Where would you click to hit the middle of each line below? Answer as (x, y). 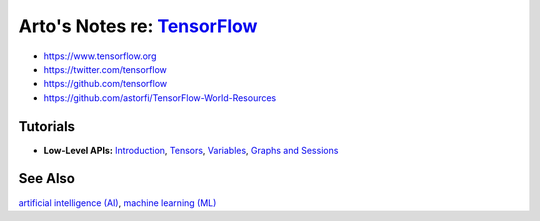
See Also (46, 178)
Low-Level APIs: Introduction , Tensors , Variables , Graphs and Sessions (191, 150)
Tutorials (46, 126)
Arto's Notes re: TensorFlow (138, 26)
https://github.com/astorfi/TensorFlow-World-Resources (160, 97)
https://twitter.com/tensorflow (105, 69)
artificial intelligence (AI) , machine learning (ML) (117, 202)
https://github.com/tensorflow (105, 84)
